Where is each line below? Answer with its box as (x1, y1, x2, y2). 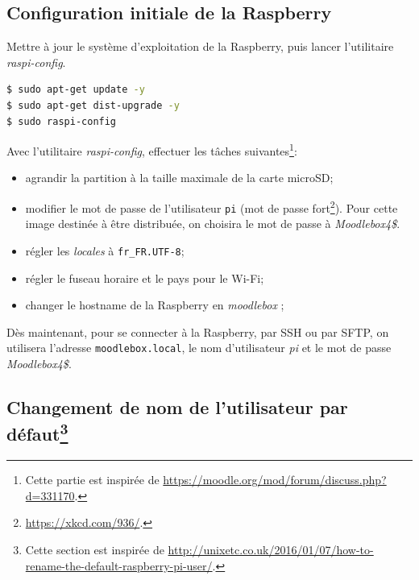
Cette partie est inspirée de (25, 471, 160, 488)
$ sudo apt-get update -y (6, 84, 145, 96)
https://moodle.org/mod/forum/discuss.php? (163, 471, 387, 488)
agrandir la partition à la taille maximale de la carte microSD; (25, 169, 334, 186)
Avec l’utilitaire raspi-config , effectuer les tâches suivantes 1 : (6, 140, 297, 159)
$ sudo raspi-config (6, 115, 117, 127)
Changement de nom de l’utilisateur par (6, 395, 348, 419)
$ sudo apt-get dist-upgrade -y (6, 99, 180, 111)
